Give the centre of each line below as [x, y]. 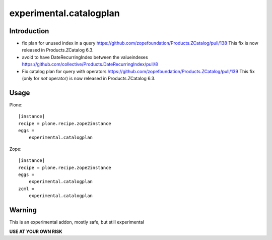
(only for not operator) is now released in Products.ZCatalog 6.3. [89, 79]
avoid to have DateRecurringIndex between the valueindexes [85, 57]
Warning [23, 210]
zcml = [26, 189]
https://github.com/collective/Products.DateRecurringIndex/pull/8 [90, 64]
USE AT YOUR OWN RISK [36, 231]
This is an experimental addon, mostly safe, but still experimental [77, 222]
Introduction [29, 31]
